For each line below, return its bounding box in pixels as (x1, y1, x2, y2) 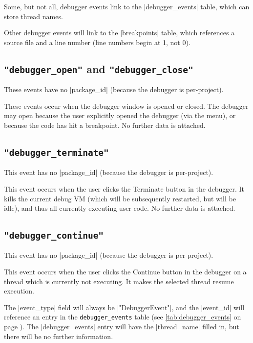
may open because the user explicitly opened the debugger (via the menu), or (4, 110, 236, 121)
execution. (4, 286, 34, 296)
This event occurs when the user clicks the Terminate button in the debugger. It (4, 183, 244, 194)
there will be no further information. (4, 331, 113, 341)
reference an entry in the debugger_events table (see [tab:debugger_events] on (4, 312, 241, 322)
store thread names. (4, 11, 63, 21)
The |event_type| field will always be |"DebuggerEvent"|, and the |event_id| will (4, 302, 245, 312)
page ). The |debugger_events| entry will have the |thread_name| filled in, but (4, 321, 239, 332)
